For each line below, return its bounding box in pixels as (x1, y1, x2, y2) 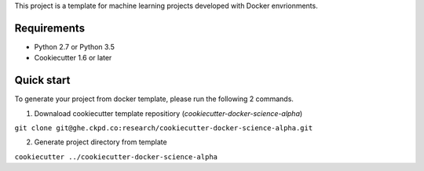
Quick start (14, 74, 71, 87)
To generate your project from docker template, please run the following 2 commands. (14, 94, 294, 104)
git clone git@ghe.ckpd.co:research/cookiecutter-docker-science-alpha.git (14, 123, 313, 133)
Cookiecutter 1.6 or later (34, 53, 112, 63)
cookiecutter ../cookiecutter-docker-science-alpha (14, 152, 218, 161)
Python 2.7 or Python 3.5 (34, 42, 115, 51)
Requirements (14, 21, 86, 35)
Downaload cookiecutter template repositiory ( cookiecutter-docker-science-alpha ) (34, 108, 303, 118)
